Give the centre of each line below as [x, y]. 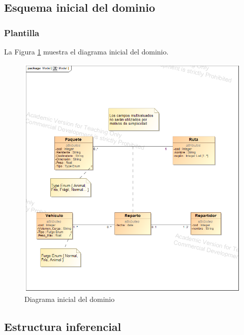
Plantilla [22, 32]
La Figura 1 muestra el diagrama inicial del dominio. [86, 51]
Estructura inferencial [63, 326]
